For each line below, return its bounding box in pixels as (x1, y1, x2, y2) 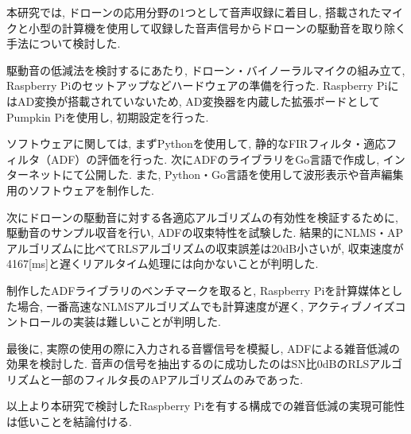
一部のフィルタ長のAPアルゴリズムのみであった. (50, 370, 304, 387)
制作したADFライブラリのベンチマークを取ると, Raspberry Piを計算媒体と (6, 281, 392, 298)
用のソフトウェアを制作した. (6, 181, 154, 198)
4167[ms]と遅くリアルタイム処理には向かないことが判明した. (6, 255, 319, 272)
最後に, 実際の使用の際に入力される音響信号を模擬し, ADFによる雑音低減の (6, 339, 401, 356)
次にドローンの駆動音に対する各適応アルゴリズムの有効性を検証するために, (6, 208, 398, 225)
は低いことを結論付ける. (6, 413, 132, 430)
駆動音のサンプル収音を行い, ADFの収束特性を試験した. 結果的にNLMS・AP (6, 224, 403, 241)
